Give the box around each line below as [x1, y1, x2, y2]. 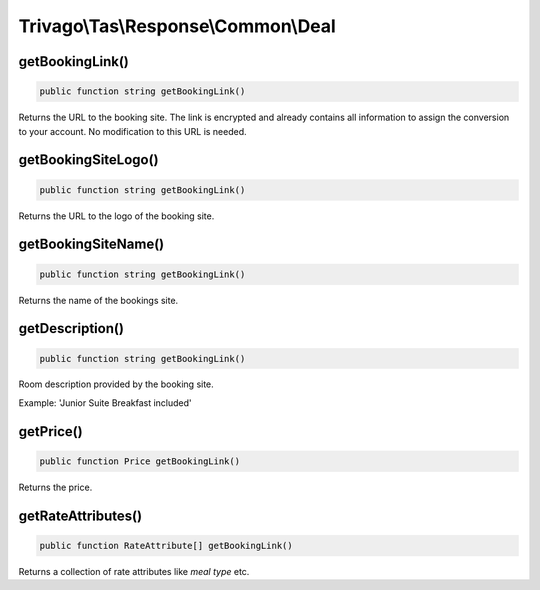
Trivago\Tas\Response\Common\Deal [18, 15, 337, 37]
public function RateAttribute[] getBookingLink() [39, 540, 294, 551]
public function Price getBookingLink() [39, 455, 240, 467]
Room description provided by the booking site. [18, 378, 214, 390]
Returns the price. [18, 481, 93, 493]
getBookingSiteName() [18, 236, 165, 253]
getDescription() [18, 320, 125, 337]
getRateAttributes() [18, 507, 143, 524]
